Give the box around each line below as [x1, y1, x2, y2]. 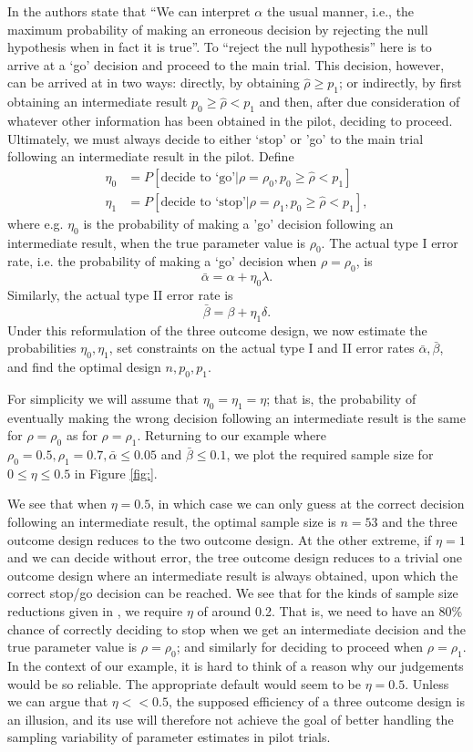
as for [66, 426, 98, 445]
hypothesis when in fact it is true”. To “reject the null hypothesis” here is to [7, 37, 432, 57]
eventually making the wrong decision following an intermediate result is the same [7, 407, 466, 427]
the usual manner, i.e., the [266, 2, 415, 20]
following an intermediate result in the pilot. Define [7, 147, 294, 166]
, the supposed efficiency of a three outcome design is [168, 692, 465, 711]
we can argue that [7, 692, 108, 711]
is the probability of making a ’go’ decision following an [83, 213, 394, 232]
